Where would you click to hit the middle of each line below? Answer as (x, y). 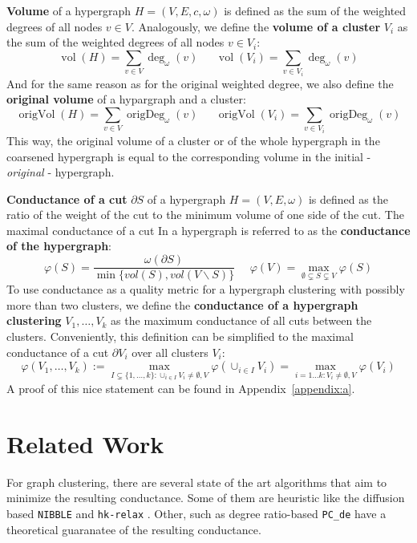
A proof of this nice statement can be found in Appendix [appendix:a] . (181, 388)
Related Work (85, 443)
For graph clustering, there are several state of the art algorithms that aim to (197, 482)
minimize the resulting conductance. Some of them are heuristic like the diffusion (206, 498)
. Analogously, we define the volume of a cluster (256, 26)
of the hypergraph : (59, 246)
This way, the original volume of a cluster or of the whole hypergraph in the (193, 140)
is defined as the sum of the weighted (315, 10)
